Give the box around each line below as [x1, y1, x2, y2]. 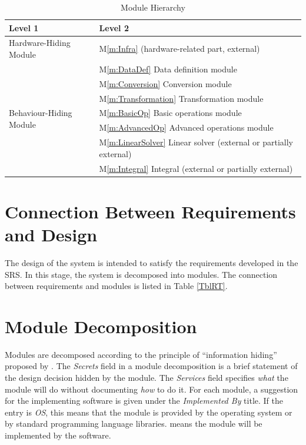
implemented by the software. [5, 429, 111, 441]
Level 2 [99, 21, 129, 34]
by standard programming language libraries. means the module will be [5, 417, 262, 430]
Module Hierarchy [121, 1, 185, 13]
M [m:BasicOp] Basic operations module [99, 107, 242, 119]
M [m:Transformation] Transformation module [99, 92, 264, 104]
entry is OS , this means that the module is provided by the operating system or [5, 406, 292, 418]
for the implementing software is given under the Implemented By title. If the [5, 394, 283, 407]
